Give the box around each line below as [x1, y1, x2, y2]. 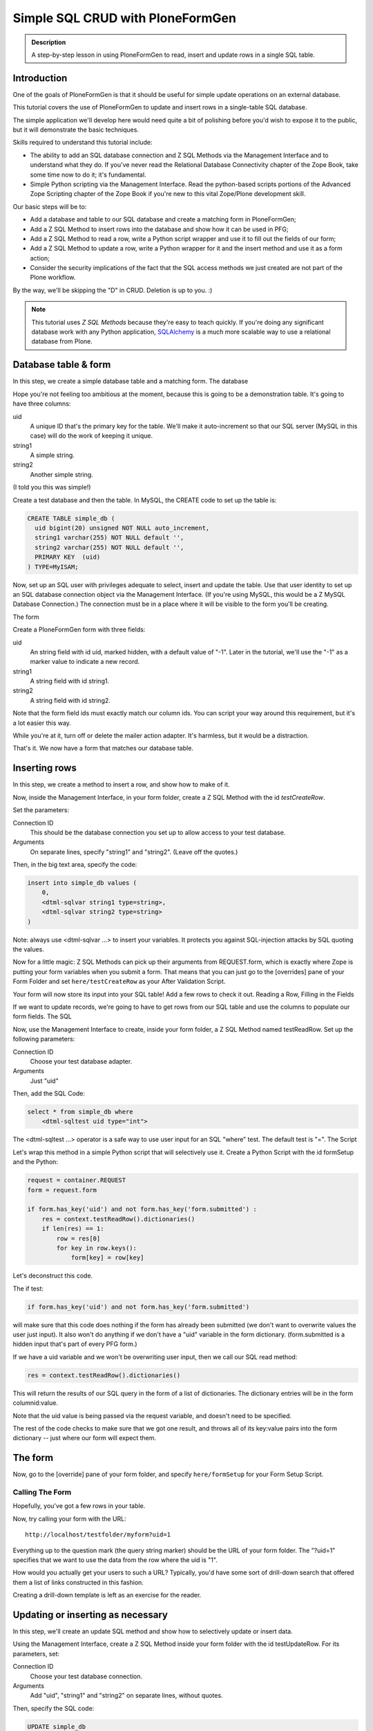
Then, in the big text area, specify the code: [12, 861, 137, 869]
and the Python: [12, 1158, 59, 1166]
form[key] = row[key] [70, 1254, 144, 1262]
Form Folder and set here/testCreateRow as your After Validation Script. [12, 977, 226, 986]
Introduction [12, 72, 68, 84]
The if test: [12, 1284, 44, 1293]
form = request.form [27, 1186, 97, 1194]
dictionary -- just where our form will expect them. [12, 1434, 157, 1442]
